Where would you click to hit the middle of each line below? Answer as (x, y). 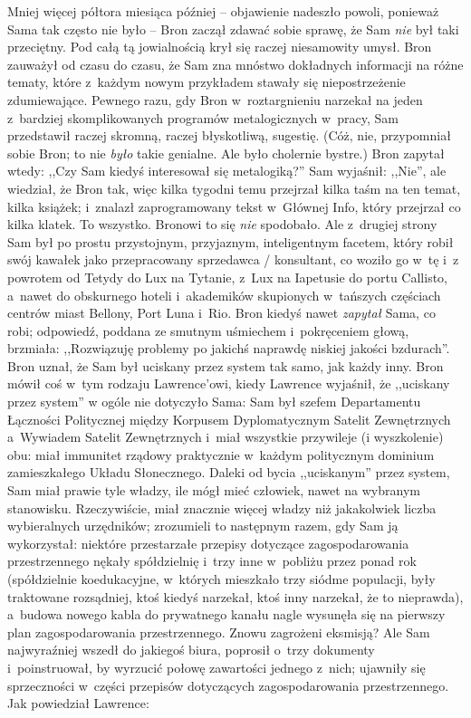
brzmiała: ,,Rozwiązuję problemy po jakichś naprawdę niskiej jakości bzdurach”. (229, 348)
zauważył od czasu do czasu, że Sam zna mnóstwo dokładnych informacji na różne (235, 64)
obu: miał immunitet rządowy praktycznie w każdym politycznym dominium (221, 454)
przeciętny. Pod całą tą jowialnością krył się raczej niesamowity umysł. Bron (220, 47)
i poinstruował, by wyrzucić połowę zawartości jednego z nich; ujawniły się (216, 667)
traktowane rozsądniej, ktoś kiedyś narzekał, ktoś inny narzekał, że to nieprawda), (235, 596)
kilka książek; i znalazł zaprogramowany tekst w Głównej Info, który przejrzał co (234, 206)
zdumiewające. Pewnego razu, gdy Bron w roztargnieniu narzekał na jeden (215, 99)
